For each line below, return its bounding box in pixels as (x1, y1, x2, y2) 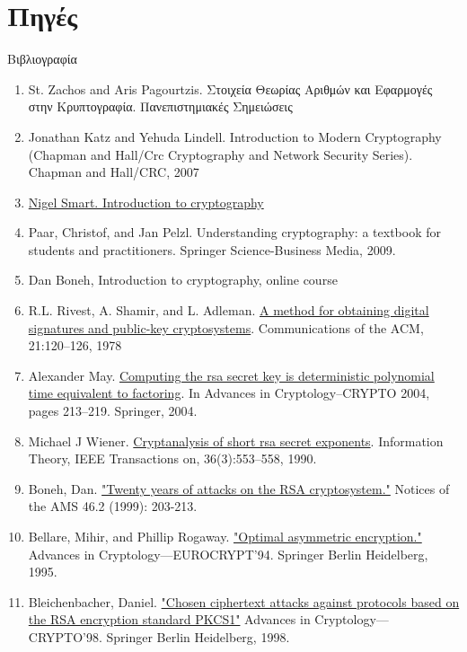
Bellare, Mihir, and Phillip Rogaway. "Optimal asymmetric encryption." (28, 527, 422, 545)
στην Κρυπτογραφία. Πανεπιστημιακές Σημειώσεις (28, 97, 293, 116)
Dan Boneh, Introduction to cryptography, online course (28, 270, 338, 289)
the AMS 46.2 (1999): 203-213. (28, 497, 198, 515)
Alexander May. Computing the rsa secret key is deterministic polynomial (28, 366, 435, 384)
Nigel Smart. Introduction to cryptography (28, 192, 264, 211)
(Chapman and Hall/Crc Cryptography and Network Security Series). (28, 145, 413, 163)
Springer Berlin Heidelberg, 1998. (106, 627, 290, 646)
